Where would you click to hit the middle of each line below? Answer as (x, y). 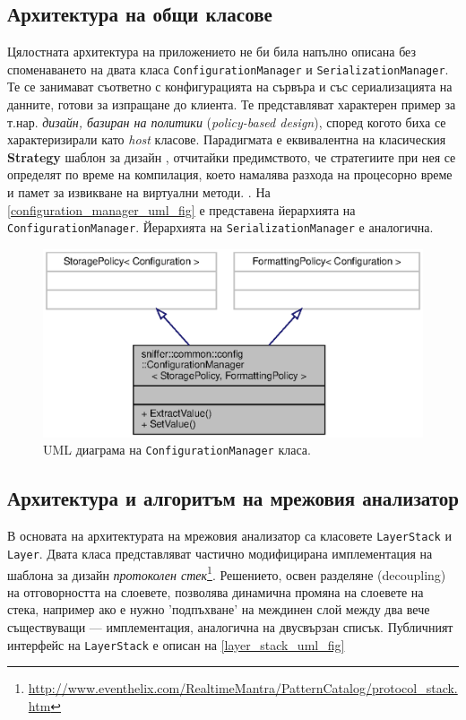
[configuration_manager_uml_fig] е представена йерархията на (181, 209)
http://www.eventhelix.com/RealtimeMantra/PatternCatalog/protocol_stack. (243, 688)
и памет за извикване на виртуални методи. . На (139, 192)
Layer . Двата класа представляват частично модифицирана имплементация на (220, 553)
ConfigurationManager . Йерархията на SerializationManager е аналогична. (220, 227)
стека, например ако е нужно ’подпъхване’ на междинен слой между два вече (219, 609)
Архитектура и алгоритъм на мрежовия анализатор (233, 498)
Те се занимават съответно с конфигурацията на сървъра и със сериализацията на (230, 87)
